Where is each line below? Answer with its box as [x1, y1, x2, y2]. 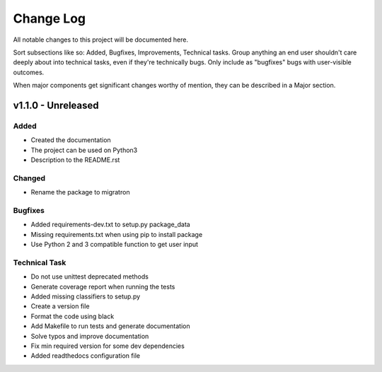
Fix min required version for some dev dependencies [30, 342, 185, 350]
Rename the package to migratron [30, 188, 130, 197]
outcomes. [13, 68, 45, 76]
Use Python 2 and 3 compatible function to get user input [30, 240, 198, 249]
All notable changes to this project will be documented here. [13, 35, 189, 44]
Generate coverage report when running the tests [30, 282, 175, 291]
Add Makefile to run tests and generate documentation [30, 322, 190, 330]
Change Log [13, 11, 86, 26]
